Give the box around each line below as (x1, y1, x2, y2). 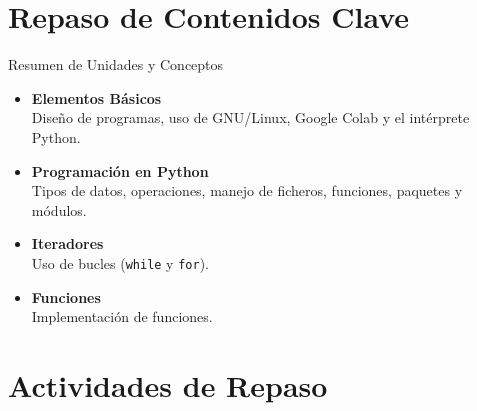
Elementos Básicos (31, 87, 162, 108)
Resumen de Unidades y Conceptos (8, 54, 224, 75)
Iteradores (31, 233, 104, 254)
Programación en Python (31, 160, 209, 181)
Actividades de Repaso (8, 364, 328, 405)
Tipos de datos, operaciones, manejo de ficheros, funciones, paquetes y (31, 180, 463, 201)
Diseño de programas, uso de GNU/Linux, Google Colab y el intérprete (31, 107, 470, 128)
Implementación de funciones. (31, 306, 213, 327)
